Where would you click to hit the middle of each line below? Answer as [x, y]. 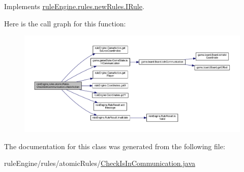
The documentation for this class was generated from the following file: [115, 146]
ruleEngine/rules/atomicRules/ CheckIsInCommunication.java [100, 163]
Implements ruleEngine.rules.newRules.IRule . [74, 6]
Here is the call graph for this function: [65, 23]
